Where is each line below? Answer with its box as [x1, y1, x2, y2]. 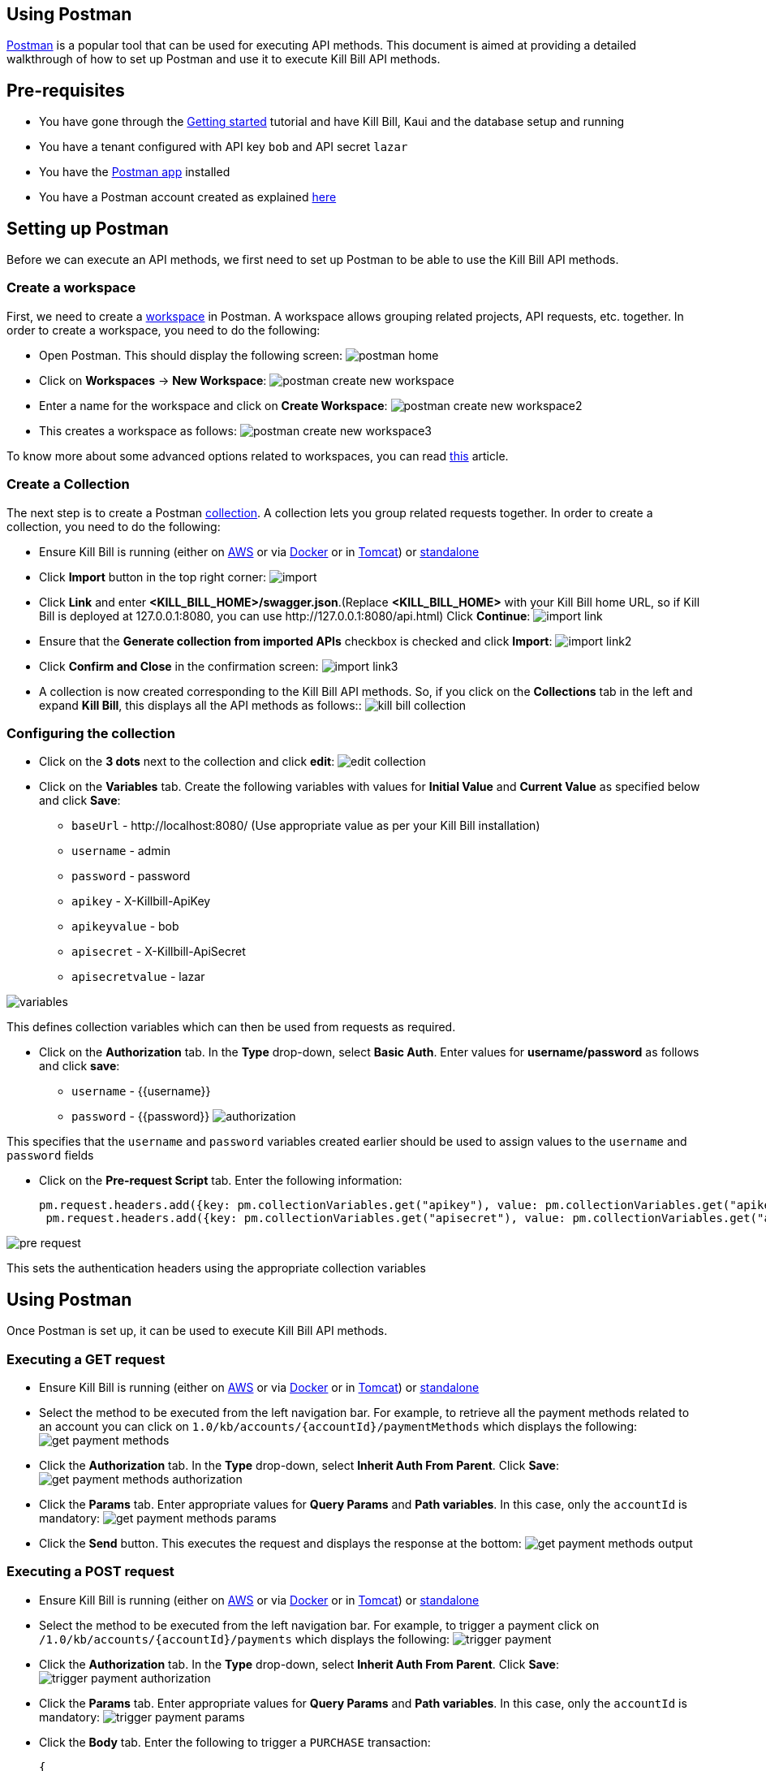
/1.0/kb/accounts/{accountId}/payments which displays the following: [39, 1631, 450, 1646]
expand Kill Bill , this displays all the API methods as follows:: [39, 698, 362, 712]
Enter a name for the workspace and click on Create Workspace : [39, 398, 388, 413]
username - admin [71, 844, 171, 858]
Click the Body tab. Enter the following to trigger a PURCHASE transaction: [39, 1734, 431, 1749]
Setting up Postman [6, 218, 169, 239]
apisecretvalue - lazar [71, 970, 205, 984]
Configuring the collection [6, 724, 175, 741]
